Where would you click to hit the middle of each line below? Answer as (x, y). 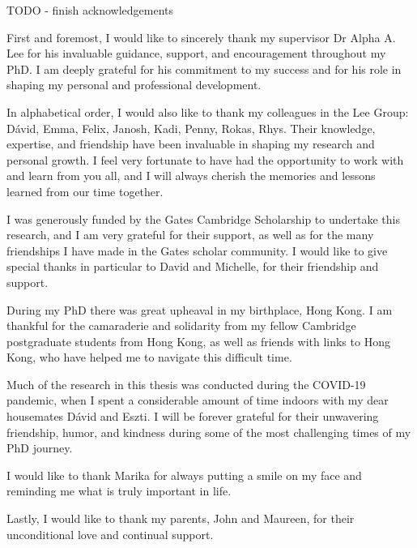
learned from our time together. (85, 191)
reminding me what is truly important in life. (119, 491)
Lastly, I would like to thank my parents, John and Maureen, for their (181, 518)
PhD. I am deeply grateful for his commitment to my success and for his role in (204, 68)
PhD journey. (40, 448)
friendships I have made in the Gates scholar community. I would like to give (197, 250)
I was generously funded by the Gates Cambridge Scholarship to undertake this (203, 218)
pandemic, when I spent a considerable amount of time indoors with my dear (198, 400)
